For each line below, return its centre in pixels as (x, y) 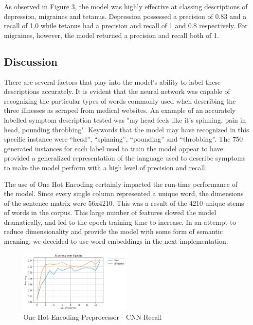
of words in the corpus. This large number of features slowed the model (110, 212)
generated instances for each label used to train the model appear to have (114, 148)
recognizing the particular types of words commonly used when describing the (120, 100)
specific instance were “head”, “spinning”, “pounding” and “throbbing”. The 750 (124, 139)
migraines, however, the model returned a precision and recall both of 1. (111, 35)
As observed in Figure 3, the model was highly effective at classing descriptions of (126, 6)
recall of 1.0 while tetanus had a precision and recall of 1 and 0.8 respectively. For (126, 26)
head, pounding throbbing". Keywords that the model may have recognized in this (126, 129)
